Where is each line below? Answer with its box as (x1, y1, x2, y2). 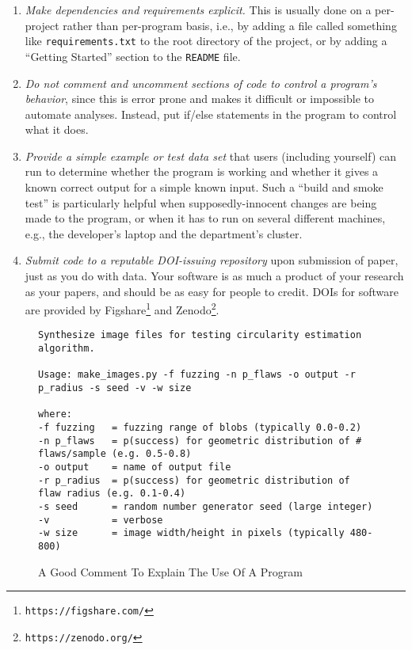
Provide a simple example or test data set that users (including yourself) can (25, 147, 397, 164)
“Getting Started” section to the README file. (25, 48, 241, 64)
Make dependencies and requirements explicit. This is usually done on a (25, 2, 372, 17)
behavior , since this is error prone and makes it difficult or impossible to (25, 90, 374, 107)
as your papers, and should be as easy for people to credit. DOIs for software (25, 283, 399, 299)
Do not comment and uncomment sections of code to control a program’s (25, 74, 377, 91)
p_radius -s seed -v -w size (38, 382, 192, 394)
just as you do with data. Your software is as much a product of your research (25, 268, 404, 284)
